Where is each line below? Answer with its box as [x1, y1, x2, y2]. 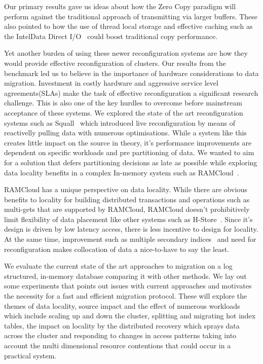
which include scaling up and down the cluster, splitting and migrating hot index [4, 310, 256, 321]
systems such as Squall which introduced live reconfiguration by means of [4, 117, 235, 128]
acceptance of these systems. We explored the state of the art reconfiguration [4, 107, 243, 118]
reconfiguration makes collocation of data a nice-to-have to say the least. [4, 243, 229, 254]
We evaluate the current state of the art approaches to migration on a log [4, 261, 233, 271]
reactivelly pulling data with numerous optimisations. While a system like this [4, 127, 247, 138]
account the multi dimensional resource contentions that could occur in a [4, 340, 231, 350]
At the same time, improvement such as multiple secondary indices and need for [4, 234, 256, 244]
